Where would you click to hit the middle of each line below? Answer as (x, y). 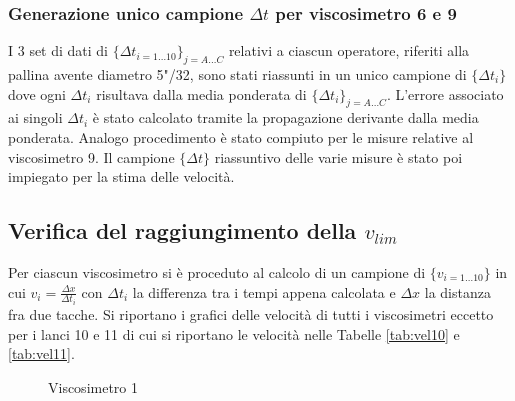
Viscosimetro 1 (93, 386)
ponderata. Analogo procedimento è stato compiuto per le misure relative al (241, 137)
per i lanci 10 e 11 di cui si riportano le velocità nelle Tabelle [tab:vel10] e (234, 333)
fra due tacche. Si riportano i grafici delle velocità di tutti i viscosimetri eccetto (251, 314)
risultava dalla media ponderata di (201, 93)
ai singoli (35, 117)
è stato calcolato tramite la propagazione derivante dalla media (285, 117)
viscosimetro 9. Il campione (91, 156)
